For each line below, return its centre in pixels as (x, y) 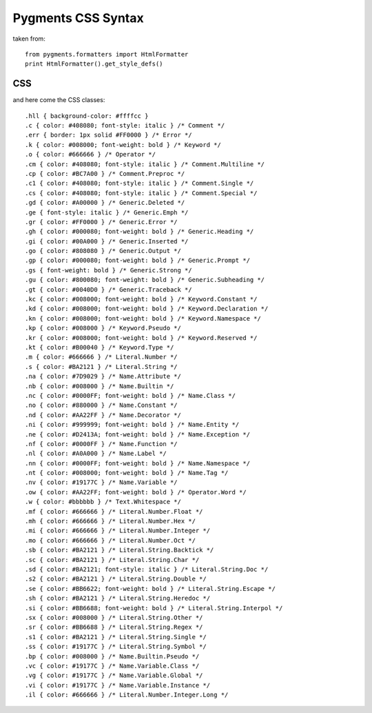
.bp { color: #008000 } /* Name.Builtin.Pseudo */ (112, 656)
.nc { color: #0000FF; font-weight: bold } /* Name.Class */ (130, 395)
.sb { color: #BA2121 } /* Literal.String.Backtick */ (120, 550)
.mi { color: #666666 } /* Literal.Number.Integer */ (117, 531)
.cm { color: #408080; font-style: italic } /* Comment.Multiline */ (145, 164)
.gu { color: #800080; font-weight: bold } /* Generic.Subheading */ (145, 280)
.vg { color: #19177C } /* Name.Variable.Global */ (114, 675)
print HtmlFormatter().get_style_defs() (94, 64)
